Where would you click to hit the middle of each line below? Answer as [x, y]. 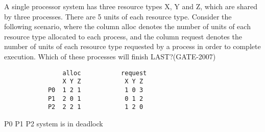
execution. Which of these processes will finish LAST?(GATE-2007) [110, 56]
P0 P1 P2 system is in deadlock [54, 123]
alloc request [105, 73]
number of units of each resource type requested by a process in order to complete [132, 46]
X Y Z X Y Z [103, 82]
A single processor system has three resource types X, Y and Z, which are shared [131, 6]
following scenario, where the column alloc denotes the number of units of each [127, 26]
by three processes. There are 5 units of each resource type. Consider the [118, 16]
